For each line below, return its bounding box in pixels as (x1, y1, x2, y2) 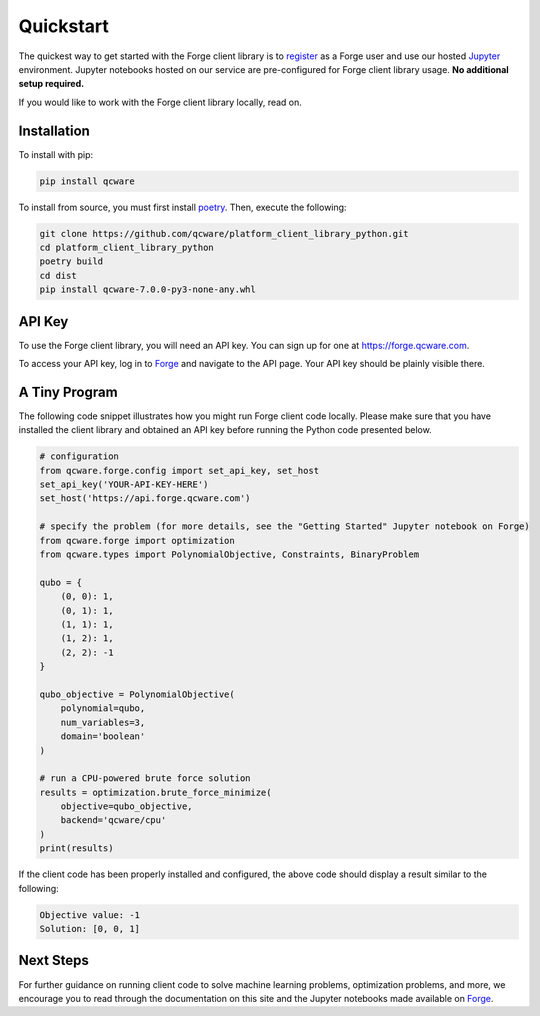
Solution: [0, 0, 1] (39, 923, 140, 934)
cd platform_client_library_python (39, 241, 214, 253)
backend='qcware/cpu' (60, 815, 167, 826)
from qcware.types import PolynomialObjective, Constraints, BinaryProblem (39, 549, 420, 560)
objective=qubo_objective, (60, 801, 194, 812)
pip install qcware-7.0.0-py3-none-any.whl (39, 284, 257, 295)
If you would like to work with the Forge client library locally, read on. (18, 96, 302, 108)
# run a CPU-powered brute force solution (39, 773, 251, 784)
